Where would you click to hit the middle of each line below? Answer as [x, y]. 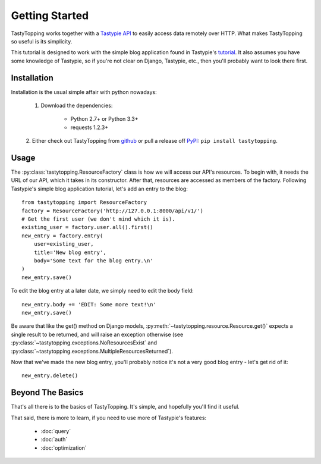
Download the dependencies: [77, 106]
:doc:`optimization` [64, 448]
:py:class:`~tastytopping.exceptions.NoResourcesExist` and [84, 343]
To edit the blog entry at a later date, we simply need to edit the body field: [103, 291]
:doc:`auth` [54, 440]
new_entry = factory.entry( [62, 236]
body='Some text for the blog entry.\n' [94, 261]
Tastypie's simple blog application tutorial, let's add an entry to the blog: [100, 189]
